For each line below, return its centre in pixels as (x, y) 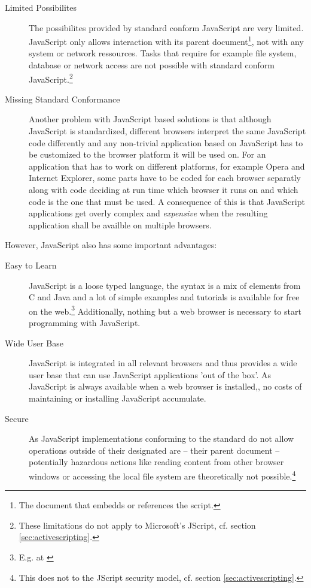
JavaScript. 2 (51, 78)
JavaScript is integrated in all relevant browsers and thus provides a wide (163, 363)
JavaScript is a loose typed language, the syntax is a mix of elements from (165, 285)
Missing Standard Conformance (62, 99)
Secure (17, 418)
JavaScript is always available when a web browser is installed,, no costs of (165, 386)
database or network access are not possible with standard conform (152, 65)
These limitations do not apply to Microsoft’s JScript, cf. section (137, 525)
